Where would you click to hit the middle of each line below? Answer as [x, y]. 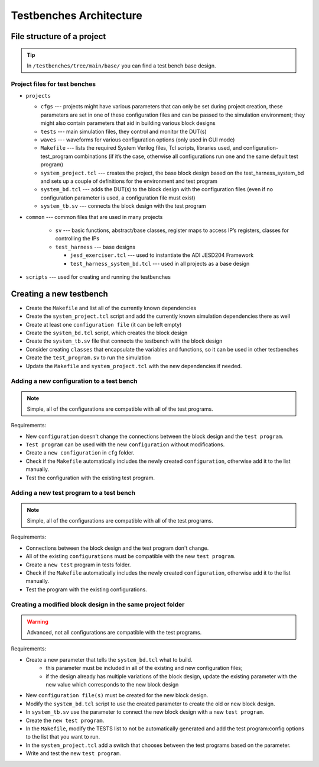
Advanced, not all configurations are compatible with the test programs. [114, 633]
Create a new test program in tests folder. [78, 565]
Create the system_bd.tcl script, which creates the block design [107, 333]
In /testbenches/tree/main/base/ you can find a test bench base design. [121, 66]
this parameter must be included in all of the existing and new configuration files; [144, 668]
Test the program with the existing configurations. [86, 589]
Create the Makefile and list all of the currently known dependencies [111, 308]
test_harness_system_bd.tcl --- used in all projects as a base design [160, 263]
